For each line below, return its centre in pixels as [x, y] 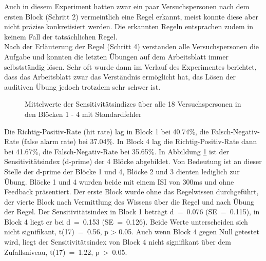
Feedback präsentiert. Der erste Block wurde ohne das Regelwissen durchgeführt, [131, 192]
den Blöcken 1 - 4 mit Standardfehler [83, 114]
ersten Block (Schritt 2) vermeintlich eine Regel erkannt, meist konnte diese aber [131, 16]
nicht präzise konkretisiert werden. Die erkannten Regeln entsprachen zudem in [129, 26]
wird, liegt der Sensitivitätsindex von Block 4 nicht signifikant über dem [118, 242]
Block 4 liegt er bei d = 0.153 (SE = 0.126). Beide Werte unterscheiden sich [126, 221]
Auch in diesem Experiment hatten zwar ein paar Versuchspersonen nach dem [127, 6]
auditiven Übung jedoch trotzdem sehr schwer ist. [82, 86]
